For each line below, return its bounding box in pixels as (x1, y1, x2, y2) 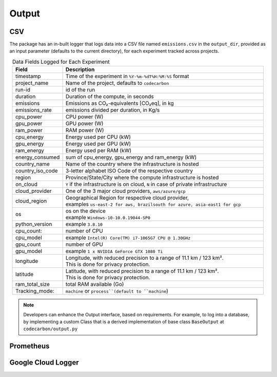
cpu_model (15, 234, 42, 241)
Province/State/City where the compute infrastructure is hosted (65, 174, 219, 181)
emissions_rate (15, 106, 52, 114)
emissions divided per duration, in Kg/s (65, 106, 160, 114)
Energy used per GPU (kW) (65, 140, 131, 148)
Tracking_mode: (15, 288, 54, 295)
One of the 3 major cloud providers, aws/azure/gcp (65, 188, 186, 195)
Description (65, 66, 95, 73)
